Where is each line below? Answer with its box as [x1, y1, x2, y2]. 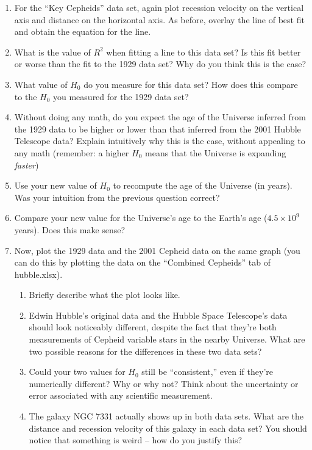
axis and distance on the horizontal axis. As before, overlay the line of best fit [14, 13, 305, 26]
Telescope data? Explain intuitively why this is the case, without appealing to [14, 134, 305, 147]
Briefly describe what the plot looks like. [29, 288, 180, 301]
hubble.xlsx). [14, 267, 63, 280]
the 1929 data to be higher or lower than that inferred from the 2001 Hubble [14, 122, 301, 135]
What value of [14, 78, 68, 90]
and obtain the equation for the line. [14, 25, 151, 38]
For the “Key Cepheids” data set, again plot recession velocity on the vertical [14, 1, 304, 13]
